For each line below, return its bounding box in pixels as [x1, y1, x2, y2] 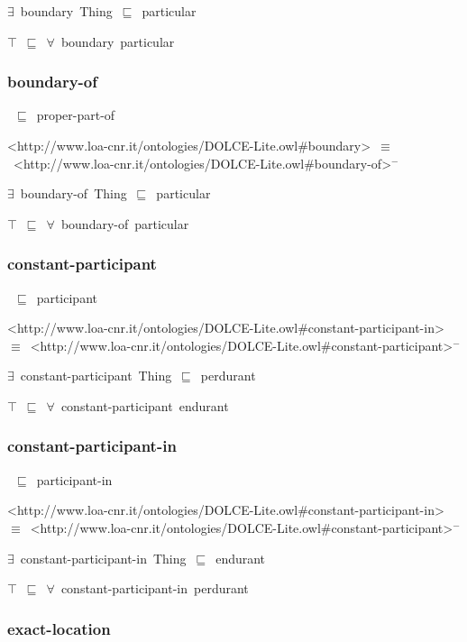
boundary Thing [20, 2, 113, 20]
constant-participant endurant [60, 396, 229, 415]
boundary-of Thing [20, 184, 127, 203]
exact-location [7, 617, 111, 639]
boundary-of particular [60, 214, 189, 233]
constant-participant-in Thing [20, 548, 187, 567]
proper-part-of [36, 105, 115, 124]
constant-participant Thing [20, 366, 172, 385]
